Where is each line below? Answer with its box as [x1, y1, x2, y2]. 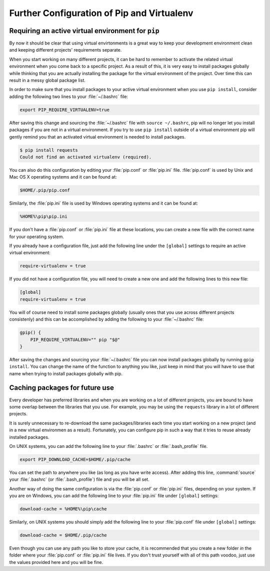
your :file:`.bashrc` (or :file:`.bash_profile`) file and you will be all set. [9, 476, 149, 482]
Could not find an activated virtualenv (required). [19, 154, 152, 160]
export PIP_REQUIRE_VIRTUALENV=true [19, 107, 110, 113]
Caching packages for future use [9, 383, 114, 392]
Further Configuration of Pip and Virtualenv [9, 8, 193, 19]
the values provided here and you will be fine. [9, 559, 103, 565]
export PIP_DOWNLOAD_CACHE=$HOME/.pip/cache [19, 456, 131, 462]
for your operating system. [9, 233, 64, 240]
